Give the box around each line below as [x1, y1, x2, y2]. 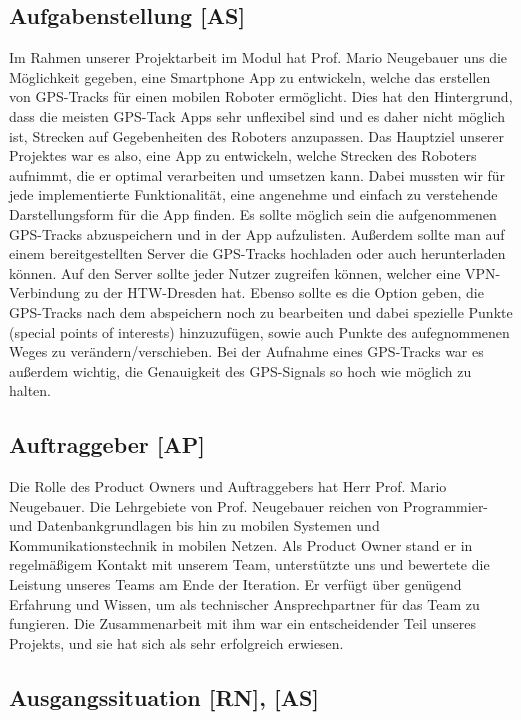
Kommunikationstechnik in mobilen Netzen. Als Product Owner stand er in [9, 534, 473, 555]
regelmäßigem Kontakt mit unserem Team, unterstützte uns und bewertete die [9, 554, 490, 575]
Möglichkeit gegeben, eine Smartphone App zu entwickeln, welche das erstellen [9, 66, 491, 87]
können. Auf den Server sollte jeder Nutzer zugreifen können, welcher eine [9, 262, 461, 283]
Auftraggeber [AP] [9, 429, 205, 460]
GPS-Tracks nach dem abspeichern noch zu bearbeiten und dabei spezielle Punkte [9, 301, 513, 322]
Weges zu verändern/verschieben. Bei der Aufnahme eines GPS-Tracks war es [9, 341, 484, 362]
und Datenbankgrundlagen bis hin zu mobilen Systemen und [9, 515, 380, 536]
